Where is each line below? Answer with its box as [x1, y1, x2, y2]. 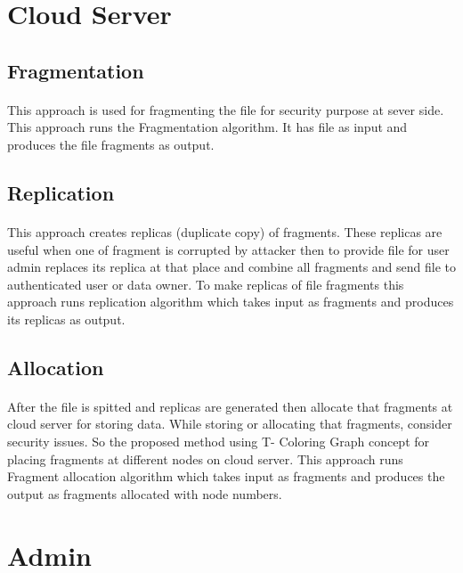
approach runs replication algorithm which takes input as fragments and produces [7, 292, 454, 311]
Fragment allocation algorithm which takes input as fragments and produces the [7, 467, 445, 486]
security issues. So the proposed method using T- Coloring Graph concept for [7, 432, 430, 451]
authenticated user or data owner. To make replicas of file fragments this [7, 274, 404, 293]
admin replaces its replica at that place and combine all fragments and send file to [7, 258, 457, 276]
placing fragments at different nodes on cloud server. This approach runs [7, 449, 403, 468]
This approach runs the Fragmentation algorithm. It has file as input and [7, 118, 408, 136]
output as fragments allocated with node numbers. [7, 484, 282, 503]
